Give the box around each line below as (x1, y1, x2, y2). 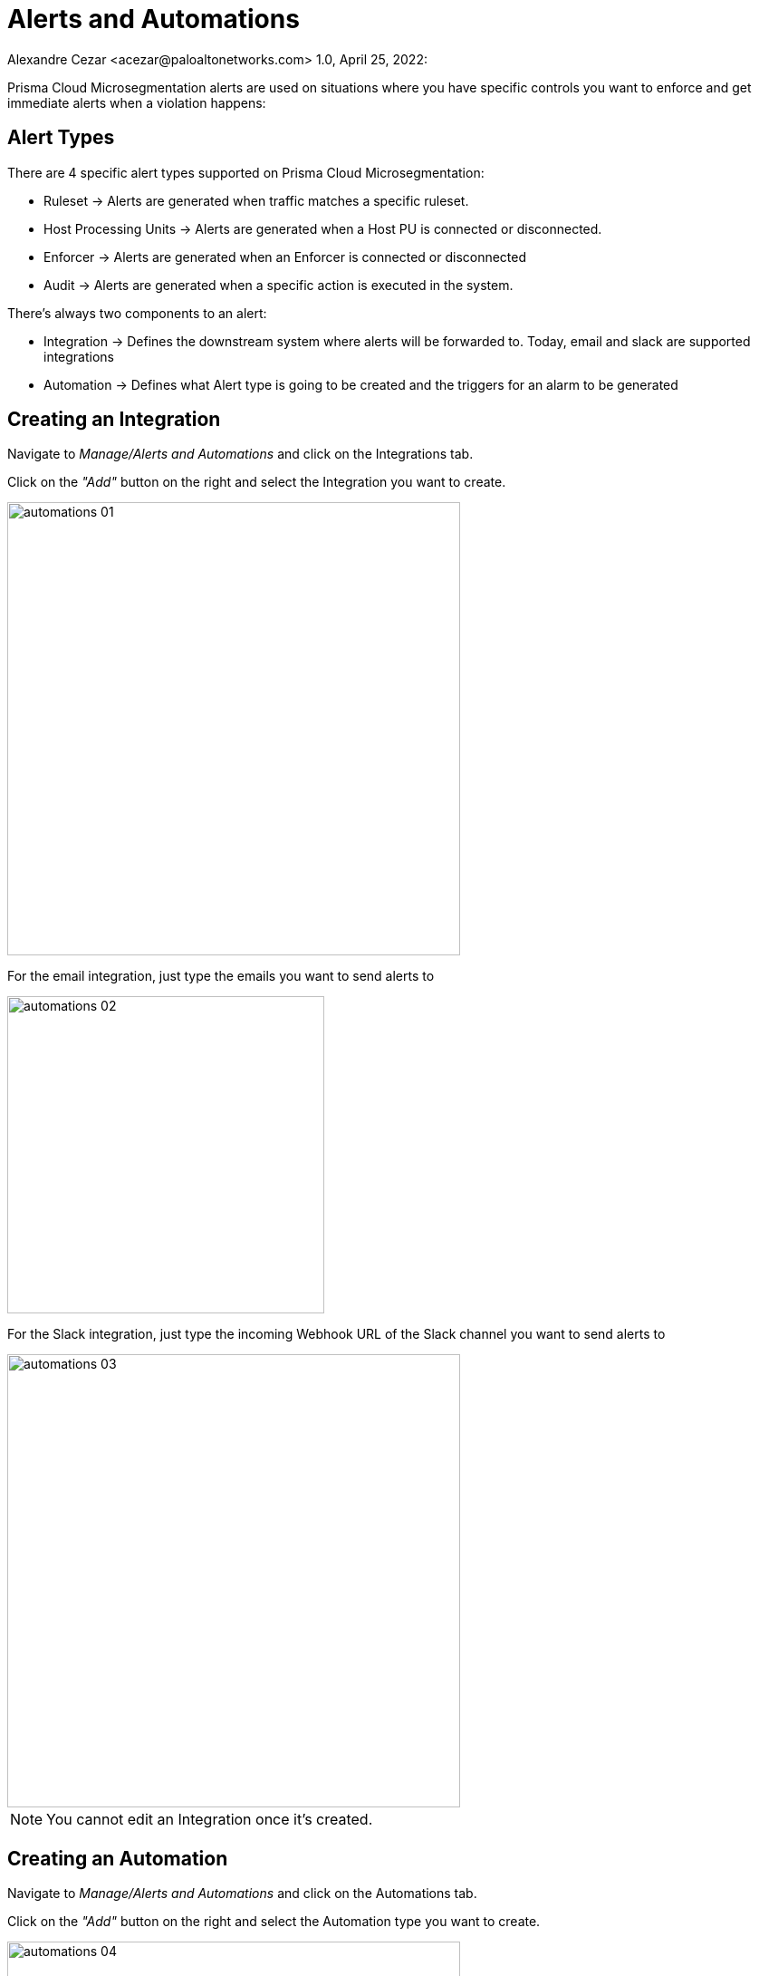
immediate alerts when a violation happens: (7, 94, 266, 111)
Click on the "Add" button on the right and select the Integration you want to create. (7, 474, 506, 490)
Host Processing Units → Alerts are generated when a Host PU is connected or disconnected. (43, 220, 602, 237)
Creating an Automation (7, 1846, 228, 1870)
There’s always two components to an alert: (7, 305, 267, 321)
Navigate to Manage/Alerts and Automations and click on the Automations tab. (7, 1885, 477, 1902)
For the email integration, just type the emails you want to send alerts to (7, 968, 435, 984)
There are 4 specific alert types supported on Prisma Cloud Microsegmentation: (7, 164, 485, 180)
